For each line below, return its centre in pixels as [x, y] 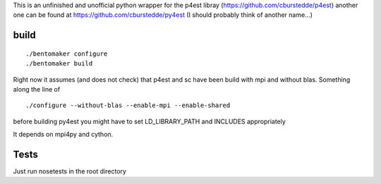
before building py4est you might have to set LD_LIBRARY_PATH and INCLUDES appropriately [149, 121]
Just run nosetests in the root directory [70, 171]
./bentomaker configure [67, 54]
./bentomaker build [59, 64]
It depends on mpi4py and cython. [63, 135]
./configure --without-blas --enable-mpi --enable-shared [128, 105]
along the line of [37, 89]
